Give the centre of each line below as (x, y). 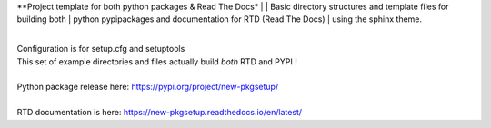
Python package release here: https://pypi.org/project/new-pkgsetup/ (148, 87)
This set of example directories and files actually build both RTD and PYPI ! (157, 61)
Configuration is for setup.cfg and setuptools (101, 49)
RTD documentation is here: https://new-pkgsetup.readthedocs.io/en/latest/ (160, 113)
